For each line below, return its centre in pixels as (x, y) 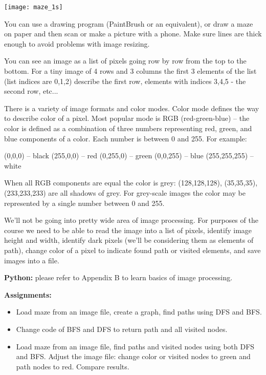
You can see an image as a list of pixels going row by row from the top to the (125, 61)
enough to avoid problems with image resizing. (77, 43)
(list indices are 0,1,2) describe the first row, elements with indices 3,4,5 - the (125, 81)
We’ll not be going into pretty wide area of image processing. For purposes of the (131, 220)
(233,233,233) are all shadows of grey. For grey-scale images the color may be (125, 192)
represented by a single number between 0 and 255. (84, 203)
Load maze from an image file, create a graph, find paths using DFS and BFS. (139, 312)
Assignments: (28, 294)
